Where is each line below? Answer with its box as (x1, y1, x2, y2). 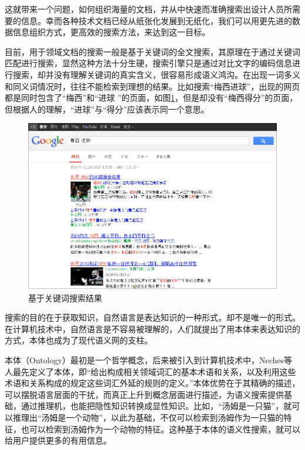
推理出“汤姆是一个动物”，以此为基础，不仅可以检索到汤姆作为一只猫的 (12, 411, 284, 424)
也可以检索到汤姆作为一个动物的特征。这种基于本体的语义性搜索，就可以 (21, 422, 300, 435)
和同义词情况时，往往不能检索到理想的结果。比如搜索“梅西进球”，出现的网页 (5, 80, 300, 92)
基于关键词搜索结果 (28, 291, 102, 304)
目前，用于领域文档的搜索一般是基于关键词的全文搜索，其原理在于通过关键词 (5, 45, 300, 57)
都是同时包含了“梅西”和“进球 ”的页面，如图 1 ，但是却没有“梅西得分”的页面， (5, 91, 298, 104)
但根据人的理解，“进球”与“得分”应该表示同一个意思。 (5, 103, 209, 115)
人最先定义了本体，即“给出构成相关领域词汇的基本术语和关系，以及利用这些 (5, 365, 296, 377)
